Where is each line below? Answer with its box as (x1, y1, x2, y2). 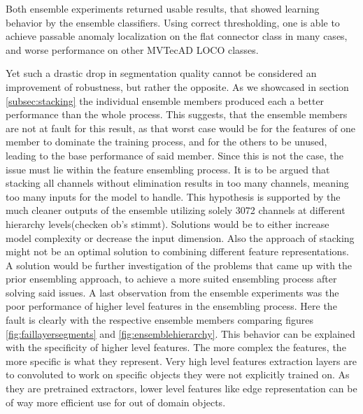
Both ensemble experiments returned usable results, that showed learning (6, 1, 320, 15)
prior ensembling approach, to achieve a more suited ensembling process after (6, 271, 337, 286)
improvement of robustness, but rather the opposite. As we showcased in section (6, 79, 349, 94)
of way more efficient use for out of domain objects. (6, 394, 226, 409)
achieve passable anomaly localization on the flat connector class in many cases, (6, 29, 348, 43)
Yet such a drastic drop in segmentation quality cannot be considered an (6, 66, 317, 80)
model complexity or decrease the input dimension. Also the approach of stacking (6, 230, 355, 245)
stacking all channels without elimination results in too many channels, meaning (6, 176, 349, 190)
